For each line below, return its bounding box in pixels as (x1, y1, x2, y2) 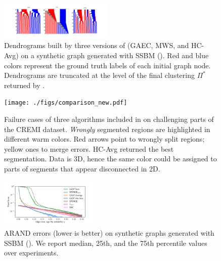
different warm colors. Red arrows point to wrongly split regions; (4, 134, 205, 144)
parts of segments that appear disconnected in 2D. (4, 163, 160, 173)
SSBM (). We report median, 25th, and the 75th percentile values (4, 237, 207, 248)
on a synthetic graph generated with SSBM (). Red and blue (21, 50, 209, 60)
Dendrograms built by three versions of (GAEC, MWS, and (4, 40, 189, 51)
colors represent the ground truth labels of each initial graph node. (4, 60, 211, 70)
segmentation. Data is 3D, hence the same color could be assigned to (4, 153, 217, 164)
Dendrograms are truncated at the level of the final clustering (4, 70, 195, 80)
